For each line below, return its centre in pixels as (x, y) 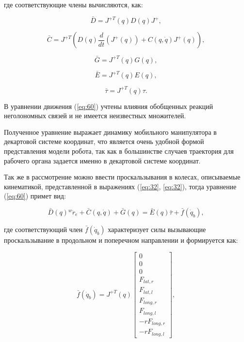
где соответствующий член (43, 229)
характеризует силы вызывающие (157, 229)
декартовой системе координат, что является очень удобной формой (104, 141)
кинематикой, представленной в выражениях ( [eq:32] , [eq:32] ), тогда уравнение (120, 186)
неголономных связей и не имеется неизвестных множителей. (95, 116)
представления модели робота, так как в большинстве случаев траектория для (119, 151)
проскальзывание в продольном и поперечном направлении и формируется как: (121, 240)
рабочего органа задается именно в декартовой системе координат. (102, 160)
